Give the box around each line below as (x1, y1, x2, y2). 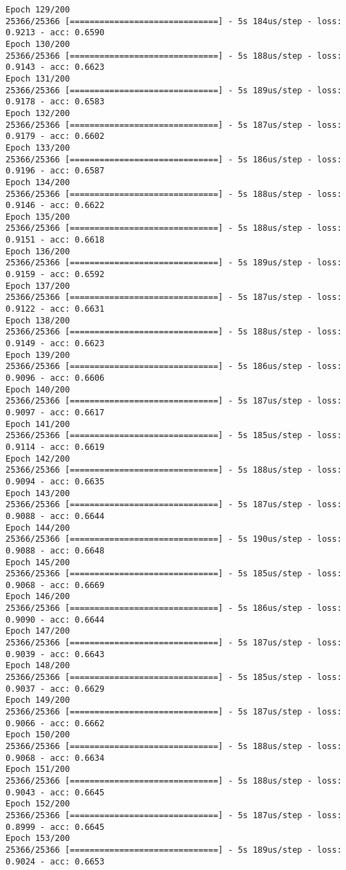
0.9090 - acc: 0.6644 (6, 614, 105, 625)
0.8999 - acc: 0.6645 (6, 822, 105, 832)
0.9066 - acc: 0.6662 (6, 718, 105, 728)
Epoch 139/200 (6, 350, 70, 360)
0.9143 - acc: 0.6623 (6, 62, 105, 73)
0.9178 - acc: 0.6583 (6, 97, 105, 107)
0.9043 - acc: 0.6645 (6, 787, 105, 797)
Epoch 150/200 (6, 730, 70, 740)
